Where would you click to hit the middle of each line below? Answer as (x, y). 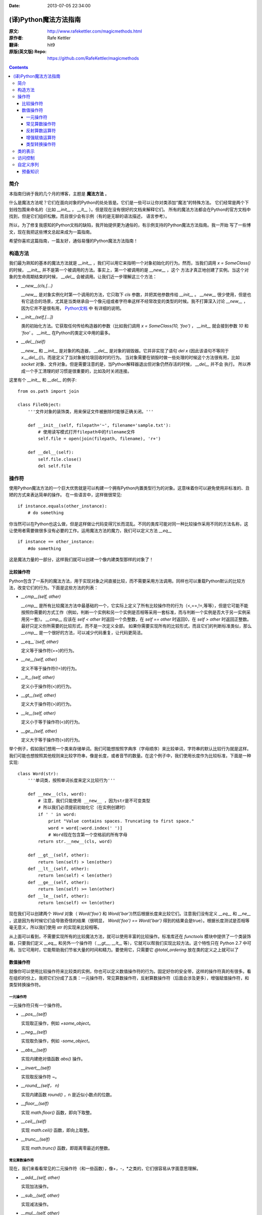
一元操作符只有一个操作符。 (37, 1005)
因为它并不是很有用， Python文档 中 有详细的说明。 (73, 308)
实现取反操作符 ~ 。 (40, 1076)
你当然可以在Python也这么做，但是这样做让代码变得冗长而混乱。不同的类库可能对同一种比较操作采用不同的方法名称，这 (129, 524)
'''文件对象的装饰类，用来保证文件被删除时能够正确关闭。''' (90, 411)
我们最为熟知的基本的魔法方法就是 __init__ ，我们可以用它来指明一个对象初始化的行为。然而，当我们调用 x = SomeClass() (130, 263)
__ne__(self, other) (39, 660)
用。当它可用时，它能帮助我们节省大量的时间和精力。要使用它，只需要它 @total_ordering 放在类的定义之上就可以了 (124, 950)
